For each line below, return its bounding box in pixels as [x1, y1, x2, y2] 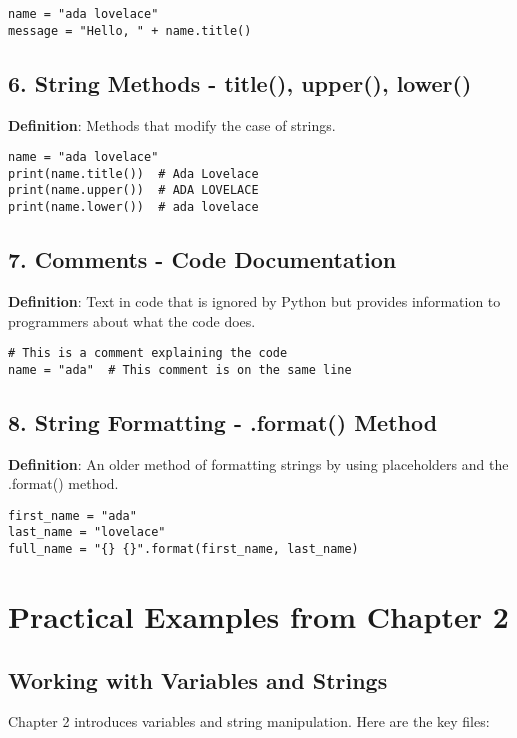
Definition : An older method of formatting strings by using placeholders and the [8, 453, 509, 474]
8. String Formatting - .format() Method [8, 406, 438, 437]
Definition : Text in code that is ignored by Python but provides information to [8, 290, 501, 311]
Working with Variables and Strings [8, 664, 388, 695]
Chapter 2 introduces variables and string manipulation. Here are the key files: [8, 711, 490, 732]
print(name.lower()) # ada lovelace [8, 200, 259, 215]
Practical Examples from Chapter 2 [8, 595, 509, 636]
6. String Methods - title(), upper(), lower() [8, 67, 472, 98]
